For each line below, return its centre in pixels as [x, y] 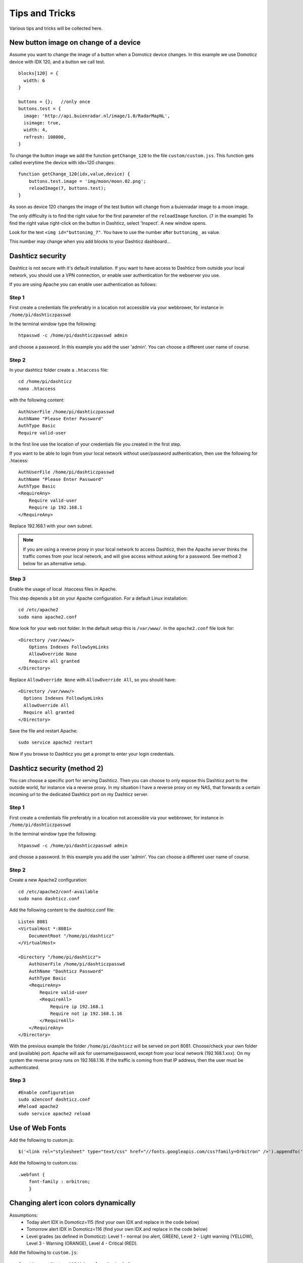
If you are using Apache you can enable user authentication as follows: [83, 284]
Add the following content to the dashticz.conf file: [62, 910]
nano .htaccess [37, 388]
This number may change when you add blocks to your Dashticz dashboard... [90, 241]
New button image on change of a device [75, 43]
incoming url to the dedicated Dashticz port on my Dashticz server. [79, 794]
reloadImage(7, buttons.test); [67, 188]
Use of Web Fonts [38, 1128]
